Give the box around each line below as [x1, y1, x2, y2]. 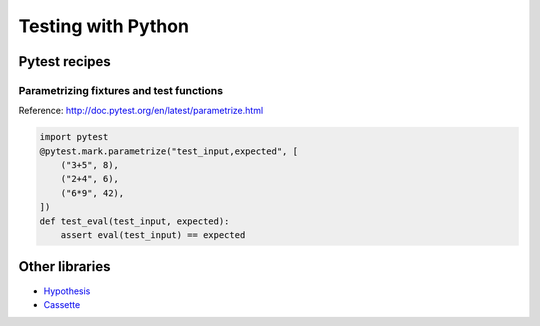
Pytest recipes [18, 53, 112, 70]
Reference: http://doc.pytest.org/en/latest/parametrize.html [18, 105, 264, 117]
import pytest [39, 131, 109, 143]
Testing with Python [18, 15, 190, 37]
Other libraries [18, 258, 111, 275]
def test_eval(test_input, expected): [39, 215, 230, 227]
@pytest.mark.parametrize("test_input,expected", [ [39, 145, 299, 157]
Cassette [43, 298, 81, 310]
